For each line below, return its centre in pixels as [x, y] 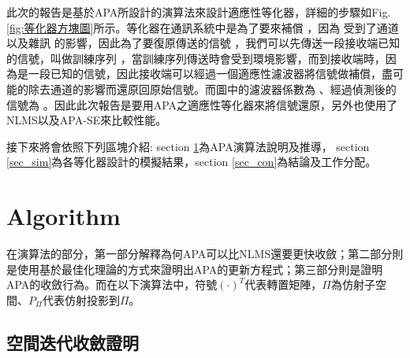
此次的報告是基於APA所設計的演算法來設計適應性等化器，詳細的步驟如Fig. [199, 12]
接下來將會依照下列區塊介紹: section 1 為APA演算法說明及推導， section [188, 146]
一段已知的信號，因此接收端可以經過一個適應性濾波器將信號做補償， [205, 74]
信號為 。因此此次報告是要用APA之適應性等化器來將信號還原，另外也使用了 [202, 104]
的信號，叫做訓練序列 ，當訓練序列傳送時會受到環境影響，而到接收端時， [196, 58]
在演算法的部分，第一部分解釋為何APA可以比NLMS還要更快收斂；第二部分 [199, 254]
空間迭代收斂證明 [73, 342]
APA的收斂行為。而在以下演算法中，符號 [112, 284]
